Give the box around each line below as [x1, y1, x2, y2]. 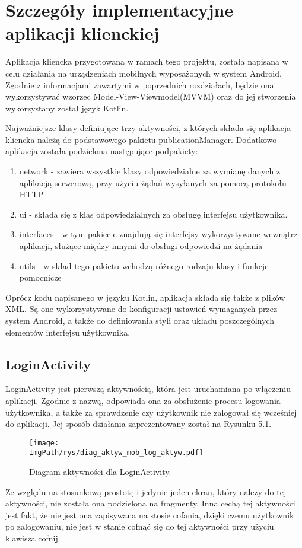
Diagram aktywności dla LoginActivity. [29, 466, 171, 478]
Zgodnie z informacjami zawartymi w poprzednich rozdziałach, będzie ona [5, 78, 274, 91]
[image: [29, 438, 59, 447]
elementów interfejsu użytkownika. [5, 326, 131, 338]
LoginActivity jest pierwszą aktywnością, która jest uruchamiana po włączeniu [5, 383, 291, 395]
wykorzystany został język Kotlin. [5, 101, 129, 114]
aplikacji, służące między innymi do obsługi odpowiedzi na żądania [19, 240, 263, 252]
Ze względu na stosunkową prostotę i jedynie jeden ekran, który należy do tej [5, 485, 287, 498]
